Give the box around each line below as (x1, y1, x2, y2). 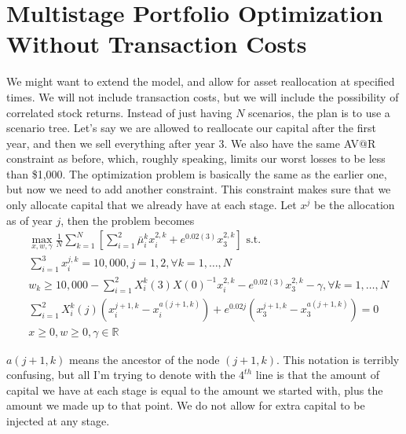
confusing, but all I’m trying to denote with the (6, 366, 236, 383)
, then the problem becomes (60, 211, 195, 228)
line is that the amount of (255, 366, 379, 383)
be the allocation (313, 197, 395, 213)
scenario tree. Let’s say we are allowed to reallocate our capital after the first (6, 120, 376, 136)
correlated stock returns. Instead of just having (6, 104, 232, 120)
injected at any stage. (6, 412, 110, 428)
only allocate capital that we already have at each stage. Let (6, 197, 297, 213)
